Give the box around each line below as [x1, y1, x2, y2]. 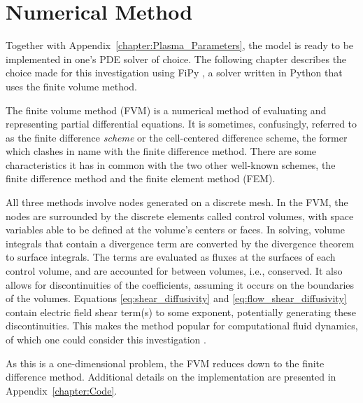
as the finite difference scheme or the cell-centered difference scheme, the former [6, 130, 348, 144]
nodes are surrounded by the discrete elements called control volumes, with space [6, 208, 354, 223]
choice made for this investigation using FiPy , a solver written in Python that [6, 65, 343, 80]
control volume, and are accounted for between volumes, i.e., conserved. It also [6, 264, 343, 278]
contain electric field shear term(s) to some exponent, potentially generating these [6, 304, 356, 319]
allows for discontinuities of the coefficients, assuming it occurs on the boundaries [6, 277, 355, 292]
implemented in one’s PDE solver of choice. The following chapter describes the [6, 51, 347, 66]
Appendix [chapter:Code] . [6, 383, 118, 397]
